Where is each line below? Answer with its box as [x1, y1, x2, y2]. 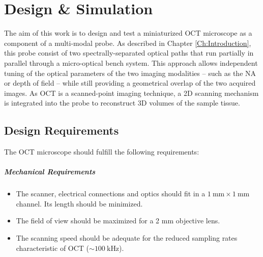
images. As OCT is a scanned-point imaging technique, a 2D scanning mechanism [4, 87, 259, 98]
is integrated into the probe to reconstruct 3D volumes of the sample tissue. [4, 97, 240, 108]
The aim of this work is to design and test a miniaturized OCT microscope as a [4, 28, 252, 38]
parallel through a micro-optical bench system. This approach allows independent [4, 57, 258, 68]
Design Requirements [4, 122, 119, 138]
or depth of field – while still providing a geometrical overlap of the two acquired [4, 78, 256, 88]
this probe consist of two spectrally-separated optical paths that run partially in [4, 47, 254, 58]
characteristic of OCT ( [16, 242, 90, 253]
